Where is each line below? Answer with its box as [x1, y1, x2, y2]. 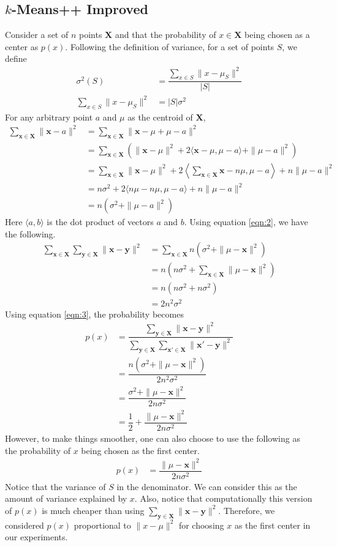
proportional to [74, 518, 131, 531]
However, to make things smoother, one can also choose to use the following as [5, 431, 300, 444]
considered [5, 518, 44, 531]
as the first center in [234, 518, 311, 531]
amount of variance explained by [5, 492, 127, 505]
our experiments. [5, 530, 68, 543]
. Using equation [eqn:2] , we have [184, 215, 308, 228]
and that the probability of [115, 28, 216, 41]
